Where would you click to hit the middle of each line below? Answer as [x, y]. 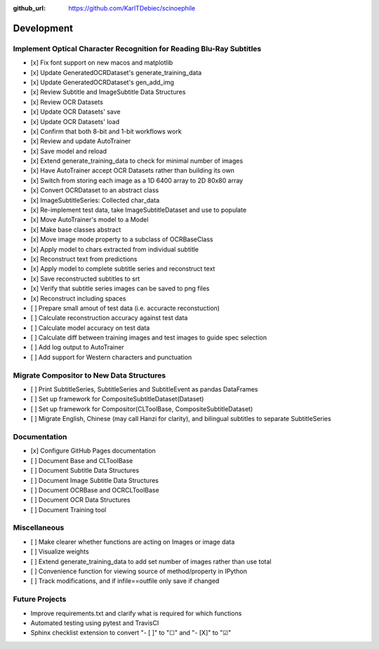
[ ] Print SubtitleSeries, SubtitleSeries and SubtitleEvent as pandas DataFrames [144, 389]
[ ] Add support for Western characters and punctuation [111, 357]
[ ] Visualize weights [60, 551]
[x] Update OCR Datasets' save [75, 112]
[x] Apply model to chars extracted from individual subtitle [115, 249]
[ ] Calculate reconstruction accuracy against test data [109, 318]
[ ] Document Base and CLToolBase [82, 460]
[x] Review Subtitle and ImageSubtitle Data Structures [108, 92]
